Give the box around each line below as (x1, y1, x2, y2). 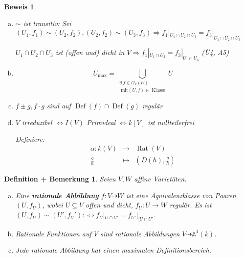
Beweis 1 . (4, 1, 36, 11)
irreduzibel (22, 117, 52, 128)
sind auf (46, 101, 71, 111)
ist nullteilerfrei (148, 117, 194, 128)
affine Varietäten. (134, 174, 187, 184)
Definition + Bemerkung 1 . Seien (4, 174, 116, 184)
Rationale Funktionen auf (15, 228, 91, 238)
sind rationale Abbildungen (100, 228, 180, 238)
